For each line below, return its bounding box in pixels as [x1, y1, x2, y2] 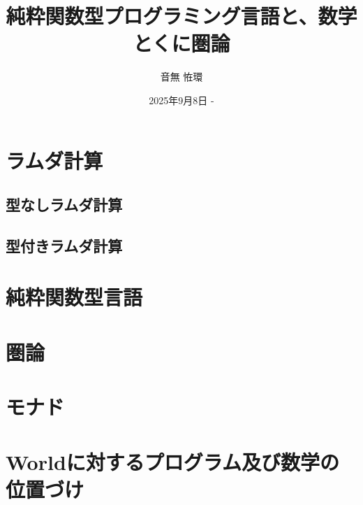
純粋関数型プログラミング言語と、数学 [6, 1, 357, 30]
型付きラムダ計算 [6, 234, 123, 256]
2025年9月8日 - [149, 92, 214, 107]
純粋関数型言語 [6, 283, 143, 311]
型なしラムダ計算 [6, 194, 123, 215]
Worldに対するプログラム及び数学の [6, 447, 339, 476]
